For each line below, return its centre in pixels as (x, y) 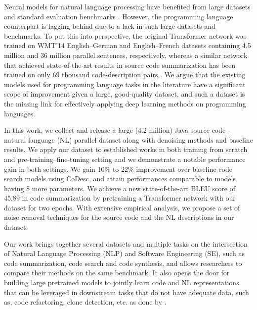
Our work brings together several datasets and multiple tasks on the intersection (126, 243)
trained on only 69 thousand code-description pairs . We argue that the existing (125, 75)
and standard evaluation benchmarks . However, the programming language (119, 16)
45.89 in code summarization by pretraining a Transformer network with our (120, 198)
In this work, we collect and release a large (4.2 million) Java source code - (117, 130)
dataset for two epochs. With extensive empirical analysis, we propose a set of (122, 207)
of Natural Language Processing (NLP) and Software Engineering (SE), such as (125, 253)
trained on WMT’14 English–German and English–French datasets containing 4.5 (128, 45)
